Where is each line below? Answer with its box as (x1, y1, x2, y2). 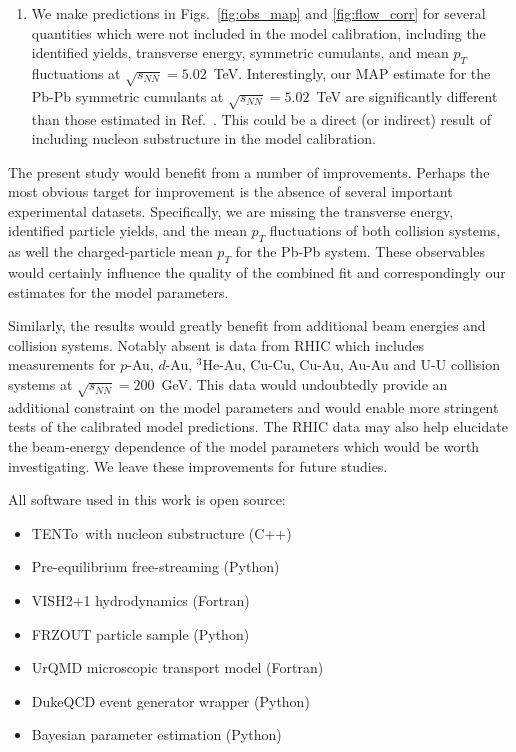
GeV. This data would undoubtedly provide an (161, 374, 448, 395)
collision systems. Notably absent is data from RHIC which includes (8, 334, 425, 355)
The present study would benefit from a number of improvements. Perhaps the (8, 161, 490, 182)
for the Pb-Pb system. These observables (235, 241, 485, 262)
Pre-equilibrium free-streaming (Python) (31, 556, 280, 577)
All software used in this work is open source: (8, 489, 286, 510)
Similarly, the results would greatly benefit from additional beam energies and (8, 315, 486, 336)
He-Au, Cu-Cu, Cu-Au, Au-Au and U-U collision (202, 354, 501, 375)
